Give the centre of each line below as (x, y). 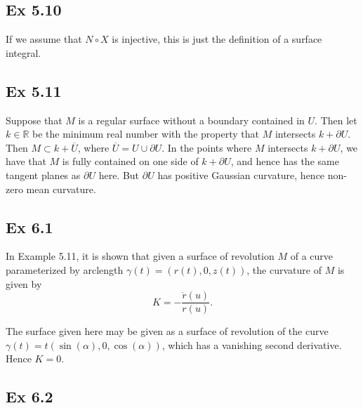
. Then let (336, 120)
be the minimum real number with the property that (146, 134)
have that (26, 161)
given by (24, 283)
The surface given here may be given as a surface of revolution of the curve (167, 331)
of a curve (312, 256)
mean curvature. (61, 189)
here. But (119, 175)
